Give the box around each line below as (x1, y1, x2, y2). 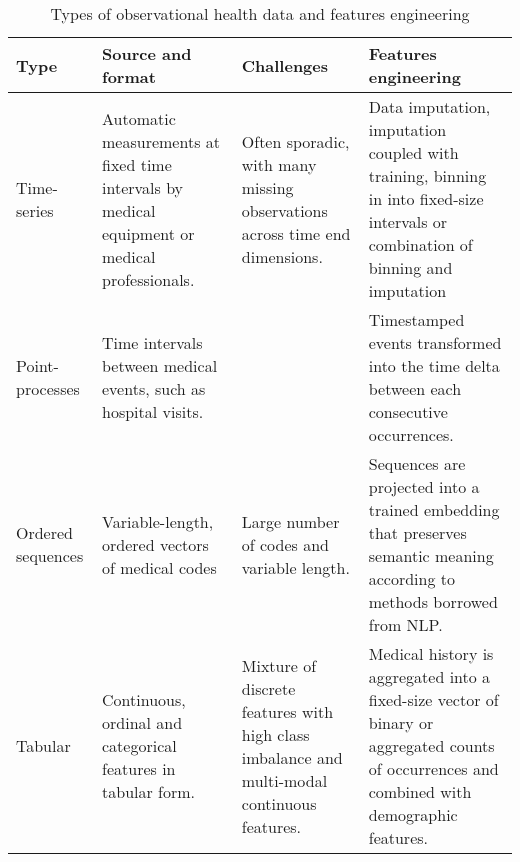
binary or (368, 711, 434, 734)
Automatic (102, 106, 176, 130)
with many (241, 152, 317, 176)
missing (241, 175, 294, 199)
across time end (241, 221, 351, 245)
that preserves (368, 521, 467, 544)
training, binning (368, 164, 487, 187)
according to (368, 567, 456, 590)
